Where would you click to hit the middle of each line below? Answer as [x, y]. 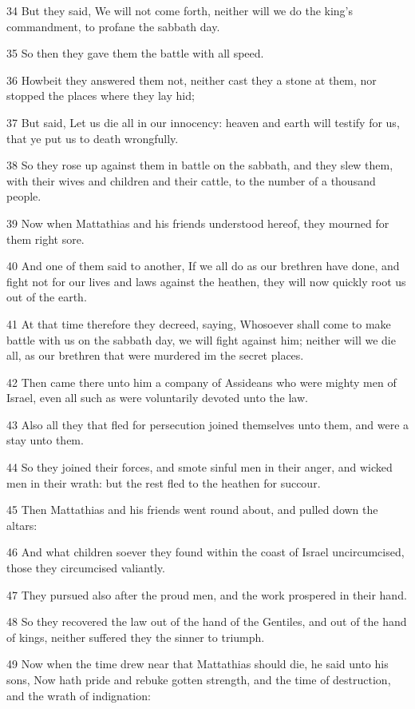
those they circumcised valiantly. [86, 568]
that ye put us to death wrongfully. [93, 138]
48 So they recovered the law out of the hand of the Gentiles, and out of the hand [207, 621]
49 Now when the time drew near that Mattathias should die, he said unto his [198, 664]
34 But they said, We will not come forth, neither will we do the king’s [180, 10]
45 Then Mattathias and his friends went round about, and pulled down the [192, 510]
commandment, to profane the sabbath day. [113, 26]
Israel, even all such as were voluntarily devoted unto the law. [157, 398]
